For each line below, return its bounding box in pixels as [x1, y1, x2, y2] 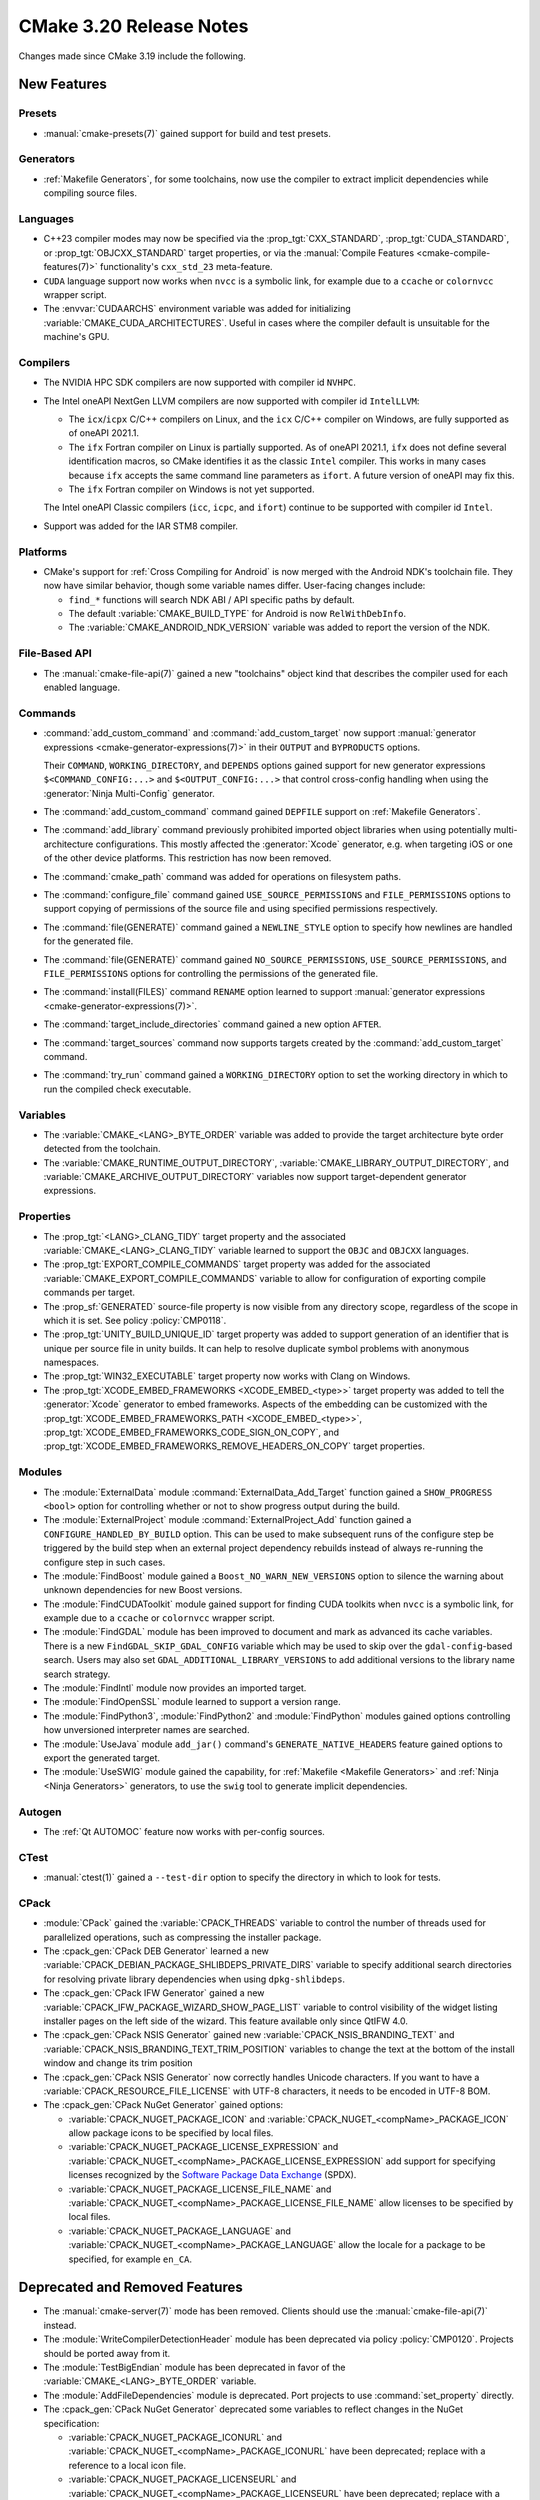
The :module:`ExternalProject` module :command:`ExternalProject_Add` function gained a [43, 1514, 412, 1526]
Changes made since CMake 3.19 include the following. [18, 50, 247, 62]
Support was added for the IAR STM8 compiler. [43, 520, 239, 532]
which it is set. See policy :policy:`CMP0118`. [43, 1314, 227, 1326]
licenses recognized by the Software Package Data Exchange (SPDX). [68, 2169, 357, 2181]
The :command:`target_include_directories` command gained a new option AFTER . [43, 1018, 382, 1030]
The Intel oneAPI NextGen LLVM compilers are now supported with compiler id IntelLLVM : [43, 395, 420, 407]
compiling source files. [43, 187, 137, 199]
